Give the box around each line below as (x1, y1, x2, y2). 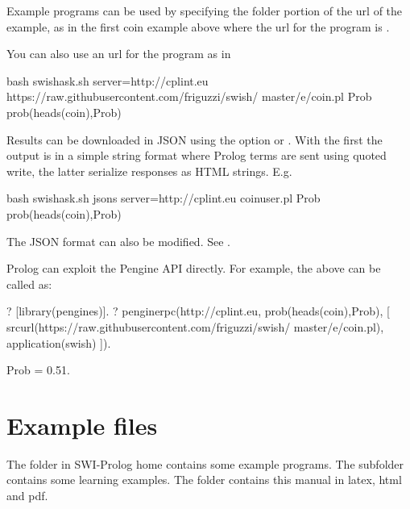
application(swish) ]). (6, 334, 111, 351)
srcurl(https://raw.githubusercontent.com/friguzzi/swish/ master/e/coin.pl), (6, 318, 384, 335)
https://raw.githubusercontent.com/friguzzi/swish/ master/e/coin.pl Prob (6, 88, 372, 105)
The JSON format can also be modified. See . (6, 232, 230, 249)
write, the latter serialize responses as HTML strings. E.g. (6, 162, 292, 179)
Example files (6, 408, 158, 441)
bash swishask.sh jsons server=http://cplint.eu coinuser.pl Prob (6, 190, 321, 207)
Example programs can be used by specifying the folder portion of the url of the (6, 2, 403, 19)
